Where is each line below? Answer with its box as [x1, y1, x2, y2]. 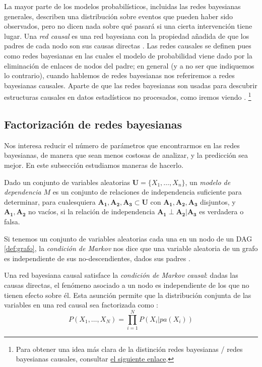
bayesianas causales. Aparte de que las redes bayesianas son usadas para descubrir [4, 80, 257, 90]
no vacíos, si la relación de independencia [28, 206, 155, 217]
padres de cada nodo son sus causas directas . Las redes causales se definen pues [4, 40, 251, 51]
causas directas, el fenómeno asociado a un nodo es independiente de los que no [4, 279, 249, 290]
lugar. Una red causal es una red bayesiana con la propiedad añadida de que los [4, 30, 249, 41]
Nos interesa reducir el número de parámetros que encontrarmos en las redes [4, 140, 240, 150]
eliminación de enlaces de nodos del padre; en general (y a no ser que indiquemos [4, 60, 254, 71]
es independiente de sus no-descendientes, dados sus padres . [4, 253, 190, 263]
